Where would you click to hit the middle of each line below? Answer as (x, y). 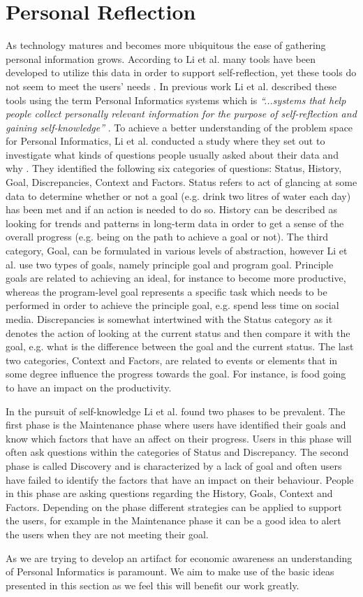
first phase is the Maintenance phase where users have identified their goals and (176, 425)
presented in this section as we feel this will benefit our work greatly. (153, 585)
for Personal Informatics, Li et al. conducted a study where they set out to (165, 141)
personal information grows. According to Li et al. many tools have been (161, 58)
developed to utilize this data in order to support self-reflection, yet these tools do (181, 72)
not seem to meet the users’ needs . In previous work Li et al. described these (171, 86)
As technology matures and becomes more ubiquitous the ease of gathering (166, 45)
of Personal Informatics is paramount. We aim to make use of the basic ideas (170, 571)
